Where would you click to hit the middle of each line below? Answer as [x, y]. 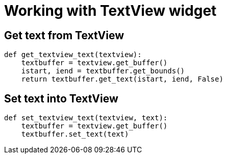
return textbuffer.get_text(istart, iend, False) [122, 79]
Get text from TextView [64, 35]
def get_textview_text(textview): [73, 55]
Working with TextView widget [110, 11]
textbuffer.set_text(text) [75, 134]
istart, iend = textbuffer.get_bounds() [103, 71]
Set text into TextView [61, 98]
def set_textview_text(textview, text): [86, 118]
